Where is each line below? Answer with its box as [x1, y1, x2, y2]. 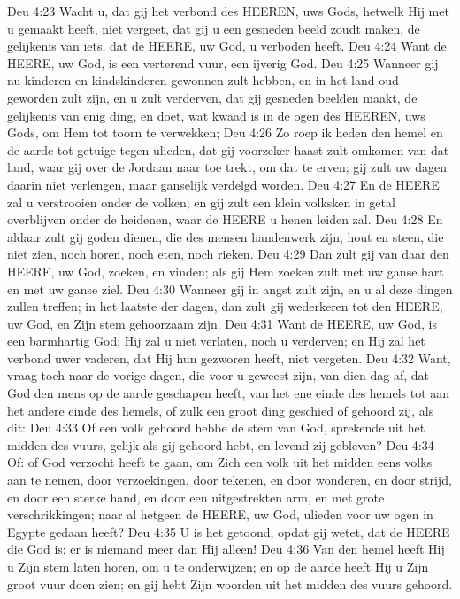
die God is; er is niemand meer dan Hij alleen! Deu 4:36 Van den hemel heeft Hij [7, 540, 445, 558]
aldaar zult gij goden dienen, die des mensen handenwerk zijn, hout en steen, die [7, 227, 444, 245]
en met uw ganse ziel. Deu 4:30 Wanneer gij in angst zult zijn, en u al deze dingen [7, 279, 453, 298]
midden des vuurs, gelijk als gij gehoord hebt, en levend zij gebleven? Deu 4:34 [7, 435, 434, 454]
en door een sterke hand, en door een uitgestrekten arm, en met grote [7, 487, 385, 506]
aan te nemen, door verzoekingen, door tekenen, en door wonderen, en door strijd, [7, 471, 452, 489]
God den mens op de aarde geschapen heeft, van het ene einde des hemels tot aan [7, 384, 450, 402]
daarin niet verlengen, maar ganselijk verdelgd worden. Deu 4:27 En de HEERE [7, 175, 440, 193]
